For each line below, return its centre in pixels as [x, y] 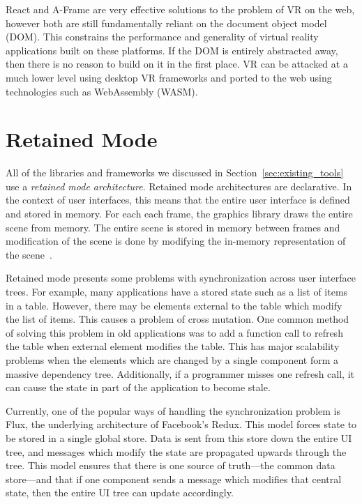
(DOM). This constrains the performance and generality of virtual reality [162, 37]
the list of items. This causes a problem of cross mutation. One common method [178, 319]
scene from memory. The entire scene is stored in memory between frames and [173, 227]
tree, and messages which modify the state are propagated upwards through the [176, 451]
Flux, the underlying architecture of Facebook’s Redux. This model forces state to [181, 424]
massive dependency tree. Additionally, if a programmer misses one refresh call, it [180, 373]
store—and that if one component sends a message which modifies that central [174, 479]
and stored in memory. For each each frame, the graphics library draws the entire [179, 214]
